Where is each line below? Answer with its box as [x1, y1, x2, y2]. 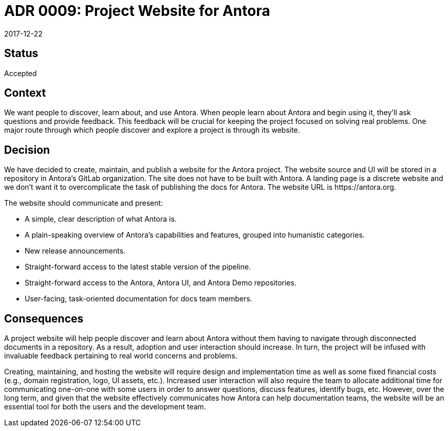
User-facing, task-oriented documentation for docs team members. [25, 294, 252, 303]
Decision [4, 143, 50, 156]
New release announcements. [25, 246, 126, 256]
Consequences [4, 312, 84, 325]
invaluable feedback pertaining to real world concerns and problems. [4, 351, 237, 361]
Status [4, 47, 39, 60]
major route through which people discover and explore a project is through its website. [4, 125, 300, 135]
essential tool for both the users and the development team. [4, 402, 206, 411]
